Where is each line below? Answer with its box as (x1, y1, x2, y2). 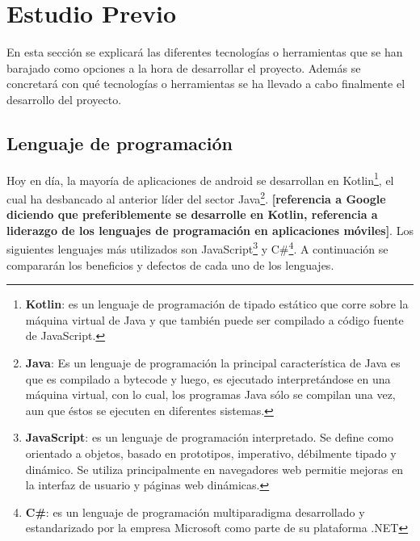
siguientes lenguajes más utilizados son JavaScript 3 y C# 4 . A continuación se (6, 238, 388, 258)
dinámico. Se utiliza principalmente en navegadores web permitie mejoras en (25, 460, 404, 477)
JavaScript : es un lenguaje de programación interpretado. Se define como (25, 429, 394, 446)
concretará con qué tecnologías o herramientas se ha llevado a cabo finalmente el (6, 75, 405, 92)
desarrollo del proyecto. (6, 90, 122, 107)
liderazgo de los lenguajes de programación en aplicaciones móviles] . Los (6, 221, 414, 238)
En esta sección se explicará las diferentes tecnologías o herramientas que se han (6, 44, 403, 61)
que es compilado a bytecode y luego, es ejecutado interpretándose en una (25, 370, 391, 387)
